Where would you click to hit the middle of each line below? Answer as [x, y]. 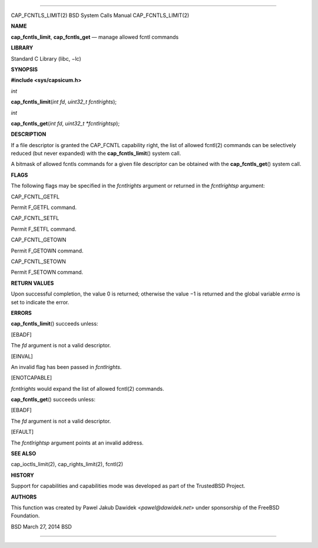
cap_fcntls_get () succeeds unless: [53, 400]
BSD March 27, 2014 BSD [41, 526]
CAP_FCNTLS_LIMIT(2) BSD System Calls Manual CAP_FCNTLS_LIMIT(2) [100, 15]
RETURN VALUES [32, 283]
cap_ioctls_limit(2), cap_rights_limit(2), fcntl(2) [67, 464]
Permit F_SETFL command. [44, 229]
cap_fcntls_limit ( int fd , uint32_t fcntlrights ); [64, 102]
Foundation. [25, 516]
